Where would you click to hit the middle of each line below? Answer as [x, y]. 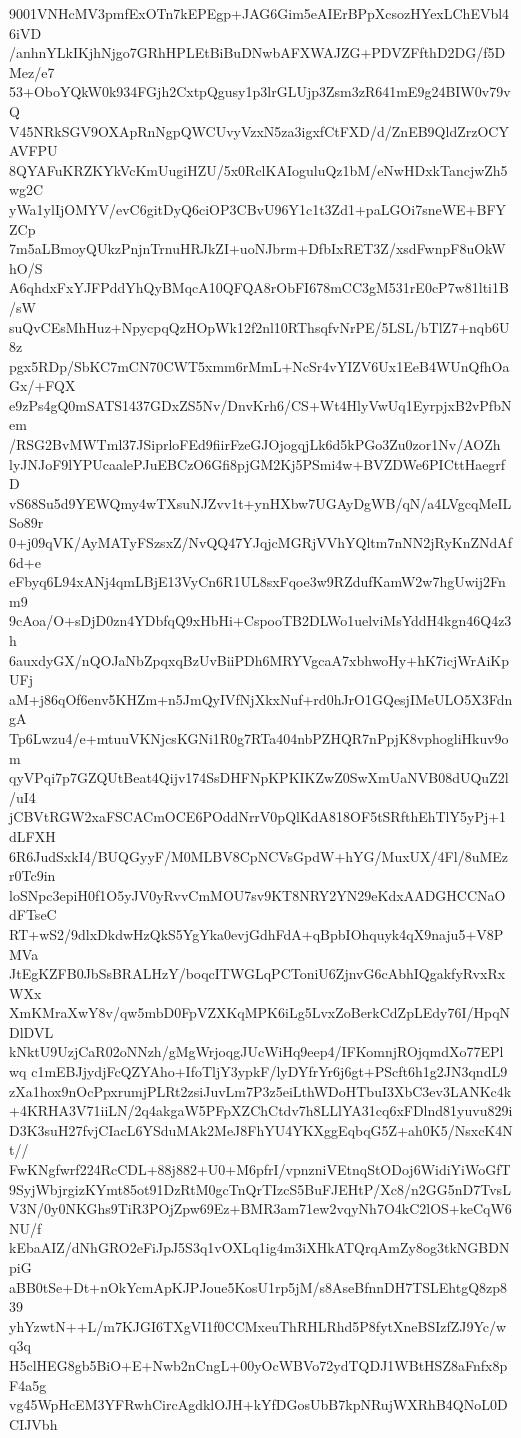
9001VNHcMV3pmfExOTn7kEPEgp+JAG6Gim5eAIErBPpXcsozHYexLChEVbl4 [259, 13]
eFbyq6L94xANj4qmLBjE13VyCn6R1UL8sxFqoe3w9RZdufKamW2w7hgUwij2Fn [257, 581]
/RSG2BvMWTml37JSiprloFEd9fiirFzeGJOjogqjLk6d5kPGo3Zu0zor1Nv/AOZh [255, 444]
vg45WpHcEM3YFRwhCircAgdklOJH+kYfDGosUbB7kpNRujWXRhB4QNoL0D [258, 1404]
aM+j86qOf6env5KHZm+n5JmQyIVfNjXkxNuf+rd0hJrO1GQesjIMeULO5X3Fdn [261, 698]
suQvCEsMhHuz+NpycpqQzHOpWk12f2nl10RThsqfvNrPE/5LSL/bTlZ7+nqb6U [259, 326]
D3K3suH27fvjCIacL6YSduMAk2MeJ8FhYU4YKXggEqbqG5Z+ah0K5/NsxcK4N [261, 1129]
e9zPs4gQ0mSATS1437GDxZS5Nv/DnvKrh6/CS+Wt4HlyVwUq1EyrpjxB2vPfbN [260, 404]
